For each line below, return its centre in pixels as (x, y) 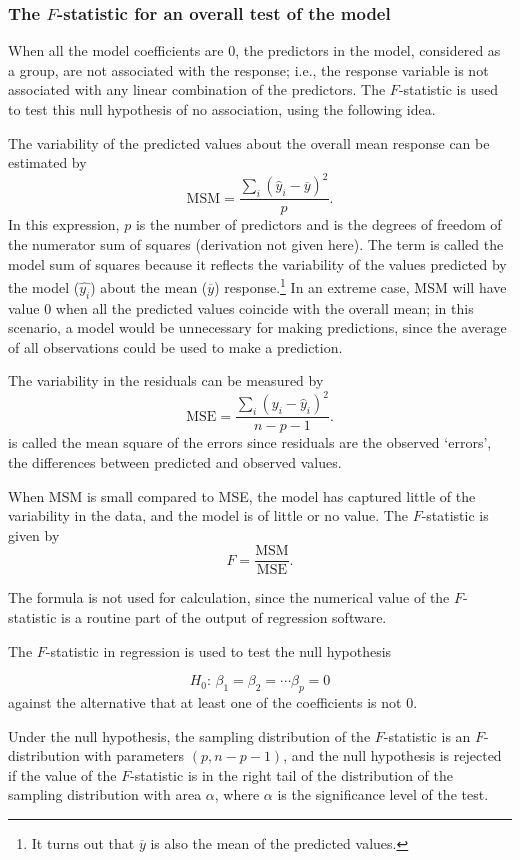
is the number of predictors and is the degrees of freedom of (318, 224)
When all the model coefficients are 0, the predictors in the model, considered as (254, 50)
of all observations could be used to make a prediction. (175, 346)
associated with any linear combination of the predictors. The (197, 89)
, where (237, 794)
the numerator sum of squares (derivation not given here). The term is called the (256, 243)
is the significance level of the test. (383, 794)
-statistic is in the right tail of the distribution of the (291, 774)
